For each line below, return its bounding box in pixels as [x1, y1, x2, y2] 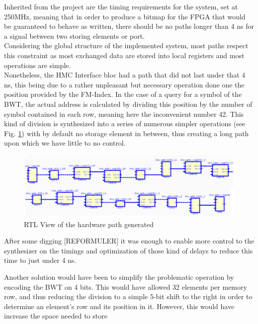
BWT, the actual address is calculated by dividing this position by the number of [4, 98, 253, 109]
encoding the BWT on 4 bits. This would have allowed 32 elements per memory [4, 281, 247, 292]
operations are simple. [4, 60, 71, 70]
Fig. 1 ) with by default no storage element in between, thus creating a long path [4, 128, 249, 138]
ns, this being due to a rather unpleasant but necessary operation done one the [4, 79, 245, 89]
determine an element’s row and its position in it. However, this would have [4, 301, 235, 311]
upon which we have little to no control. [4, 138, 126, 148]
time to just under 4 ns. [4, 255, 77, 265]
